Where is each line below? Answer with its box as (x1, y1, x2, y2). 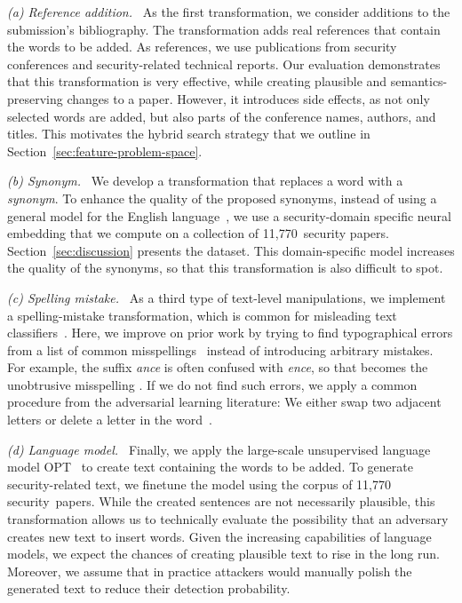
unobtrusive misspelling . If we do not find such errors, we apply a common (7, 375, 418, 393)
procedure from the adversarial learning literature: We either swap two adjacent (7, 393, 442, 411)
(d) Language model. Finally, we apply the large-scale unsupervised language (7, 440, 431, 458)
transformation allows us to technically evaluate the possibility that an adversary (7, 510, 449, 528)
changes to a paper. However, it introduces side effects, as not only (67, 89, 430, 107)
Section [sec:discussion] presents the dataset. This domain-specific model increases (7, 241, 455, 259)
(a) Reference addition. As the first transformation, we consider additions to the (7, 3, 450, 20)
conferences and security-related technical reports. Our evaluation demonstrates (7, 54, 441, 73)
